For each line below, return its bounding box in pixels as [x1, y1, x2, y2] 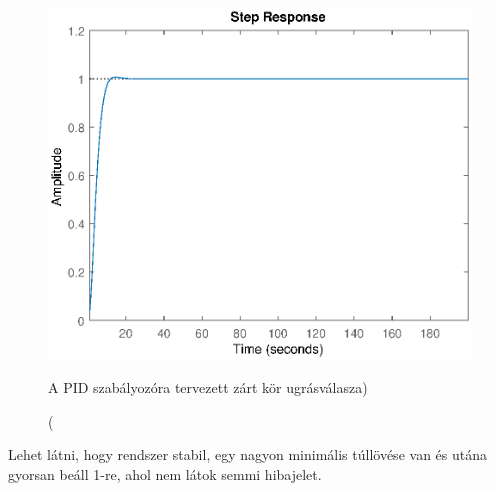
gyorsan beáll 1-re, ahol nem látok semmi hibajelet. [8, 464, 322, 485]
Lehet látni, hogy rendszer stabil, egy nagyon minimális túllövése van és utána [8, 444, 487, 465]
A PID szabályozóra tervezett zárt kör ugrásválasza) [48, 377, 368, 398]
